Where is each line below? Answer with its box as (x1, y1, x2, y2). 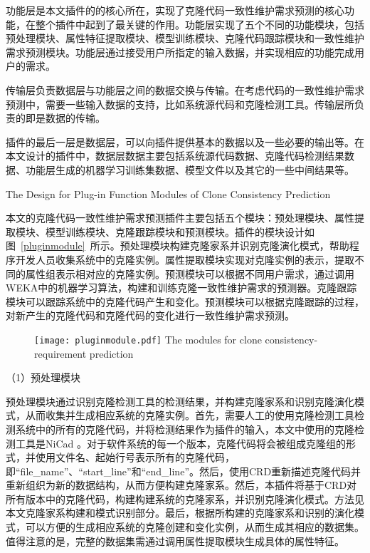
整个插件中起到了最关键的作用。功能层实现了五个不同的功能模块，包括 (35, 16, 364, 31)
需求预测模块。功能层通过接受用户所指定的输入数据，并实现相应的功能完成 (6, 44, 354, 59)
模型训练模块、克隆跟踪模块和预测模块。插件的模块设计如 (45, 224, 314, 239)
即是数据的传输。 (25, 110, 105, 125)
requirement (34, 346, 87, 361)
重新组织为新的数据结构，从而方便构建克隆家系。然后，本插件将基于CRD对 (6, 477, 357, 492)
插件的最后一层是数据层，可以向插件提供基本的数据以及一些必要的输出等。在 (6, 134, 364, 149)
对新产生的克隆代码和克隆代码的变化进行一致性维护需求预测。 (6, 308, 295, 323)
